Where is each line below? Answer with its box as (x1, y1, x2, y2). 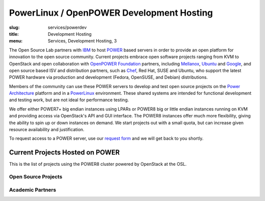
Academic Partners (9, 186, 56, 193)
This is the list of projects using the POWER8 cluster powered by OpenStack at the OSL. (9, 161, 187, 167)
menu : (9, 38, 23, 44)
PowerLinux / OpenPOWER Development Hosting (9, 7, 213, 18)
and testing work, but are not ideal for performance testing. (9, 97, 129, 103)
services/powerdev (48, 24, 87, 30)
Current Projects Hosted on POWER (9, 148, 120, 156)
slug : (9, 24, 20, 30)
